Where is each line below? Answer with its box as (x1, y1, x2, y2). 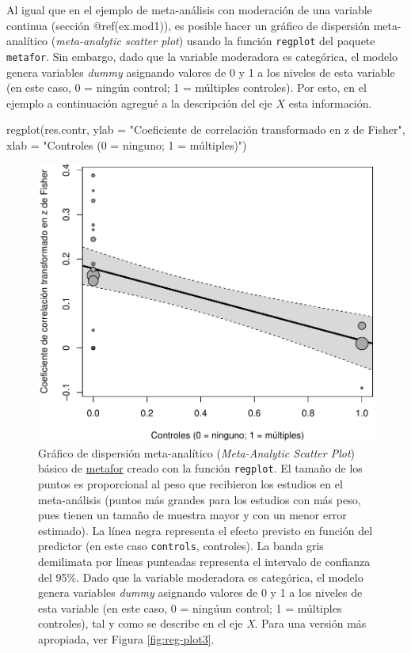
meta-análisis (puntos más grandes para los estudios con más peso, (38, 491, 361, 507)
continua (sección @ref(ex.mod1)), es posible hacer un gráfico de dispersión (6, 17, 371, 33)
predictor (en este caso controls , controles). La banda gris (38, 537, 324, 554)
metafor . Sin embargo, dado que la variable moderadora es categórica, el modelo (6, 47, 398, 64)
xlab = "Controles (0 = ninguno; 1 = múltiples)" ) (6, 136, 247, 153)
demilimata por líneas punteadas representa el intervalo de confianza (38, 552, 371, 569)
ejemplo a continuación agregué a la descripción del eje (6, 94, 272, 111)
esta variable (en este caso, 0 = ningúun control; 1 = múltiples (38, 599, 342, 616)
